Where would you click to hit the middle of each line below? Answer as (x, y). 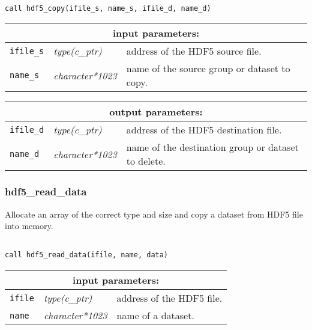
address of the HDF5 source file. (194, 51)
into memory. (29, 226)
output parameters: (156, 112)
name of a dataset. (155, 316)
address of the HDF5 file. (169, 298)
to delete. (146, 161)
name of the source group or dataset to (208, 69)
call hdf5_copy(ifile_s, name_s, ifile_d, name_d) (108, 8)
